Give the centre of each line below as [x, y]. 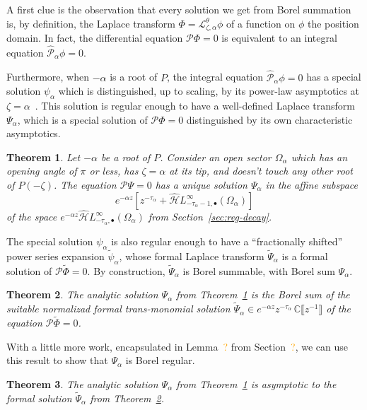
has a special [334, 77]
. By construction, [126, 270]
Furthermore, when [48, 77]
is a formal [305, 256]
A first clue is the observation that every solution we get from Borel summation [179, 9]
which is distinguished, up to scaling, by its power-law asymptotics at [209, 91]
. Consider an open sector [216, 157]
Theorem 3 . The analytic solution [82, 383]
